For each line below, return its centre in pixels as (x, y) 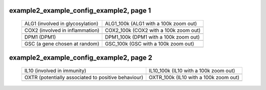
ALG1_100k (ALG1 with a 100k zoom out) (151, 23)
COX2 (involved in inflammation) (62, 30)
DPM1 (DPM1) (40, 37)
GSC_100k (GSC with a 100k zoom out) (150, 44)
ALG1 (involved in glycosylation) (61, 23)
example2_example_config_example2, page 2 (81, 58)
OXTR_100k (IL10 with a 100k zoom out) (194, 77)
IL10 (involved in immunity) (55, 71)
